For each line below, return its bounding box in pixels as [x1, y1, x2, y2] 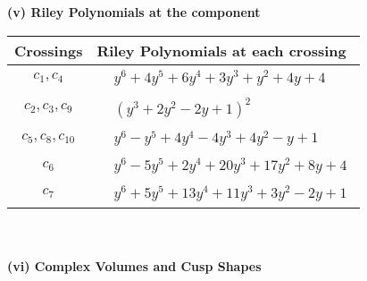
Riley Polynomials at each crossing [96, 39, 346, 61]
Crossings [14, 39, 83, 61]
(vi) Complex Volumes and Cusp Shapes [7, 257, 262, 276]
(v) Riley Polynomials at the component [7, 3, 261, 21]
